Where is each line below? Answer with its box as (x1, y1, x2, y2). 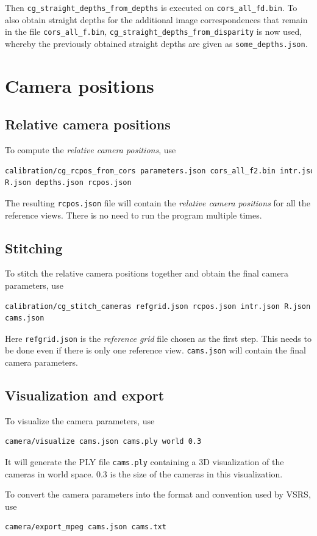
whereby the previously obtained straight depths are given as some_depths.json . (5, 37, 308, 49)
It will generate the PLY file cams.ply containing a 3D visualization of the (5, 455, 284, 468)
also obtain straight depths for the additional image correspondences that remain (5, 13, 308, 26)
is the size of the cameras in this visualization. (110, 467, 283, 480)
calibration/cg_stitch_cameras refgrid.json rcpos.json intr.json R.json (5, 302, 311, 311)
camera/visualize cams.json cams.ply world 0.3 (5, 437, 202, 446)
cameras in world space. (5, 467, 94, 480)
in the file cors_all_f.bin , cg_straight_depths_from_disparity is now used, (5, 25, 302, 38)
